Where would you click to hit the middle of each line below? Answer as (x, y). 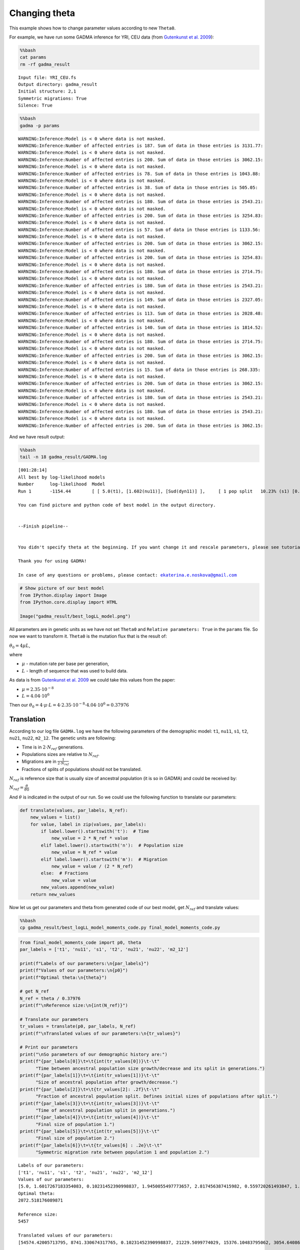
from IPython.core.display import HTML (68, 602)
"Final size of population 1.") (75, 1124)
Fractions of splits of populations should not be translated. (82, 769)
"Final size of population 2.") (75, 1138)
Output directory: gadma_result (58, 84)
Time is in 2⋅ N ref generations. (53, 748)
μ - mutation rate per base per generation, (65, 664)
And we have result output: (37, 437)
